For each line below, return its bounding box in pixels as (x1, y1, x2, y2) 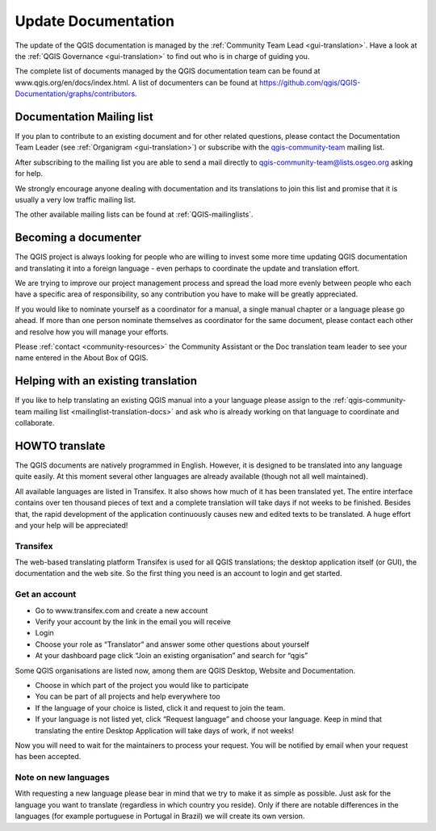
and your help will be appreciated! (15, 520, 128, 530)
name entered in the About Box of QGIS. (15, 353, 149, 363)
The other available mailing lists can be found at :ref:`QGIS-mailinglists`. (15, 210, 254, 220)
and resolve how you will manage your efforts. (15, 327, 170, 337)
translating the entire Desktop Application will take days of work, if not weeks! (35, 725, 295, 735)
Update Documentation (15, 12, 175, 30)
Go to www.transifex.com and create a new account (35, 606, 208, 615)
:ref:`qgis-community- (332, 396, 407, 405)
